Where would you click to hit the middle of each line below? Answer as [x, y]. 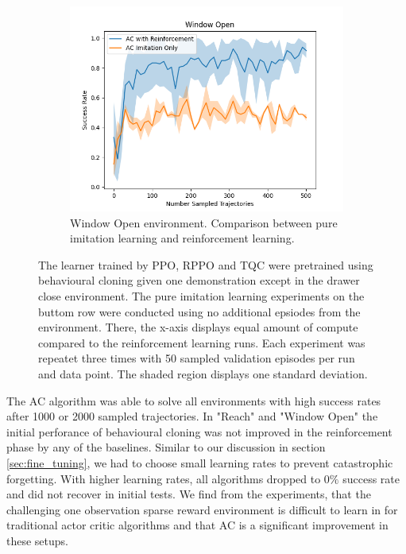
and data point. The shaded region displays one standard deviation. [203, 373]
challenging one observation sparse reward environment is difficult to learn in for [202, 509]
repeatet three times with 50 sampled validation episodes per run [197, 358]
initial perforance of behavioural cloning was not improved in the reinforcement [199, 431]
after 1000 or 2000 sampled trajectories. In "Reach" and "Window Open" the [192, 416]
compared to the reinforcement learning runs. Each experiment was [202, 342]
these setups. [37, 540]
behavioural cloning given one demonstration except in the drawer [199, 280]
